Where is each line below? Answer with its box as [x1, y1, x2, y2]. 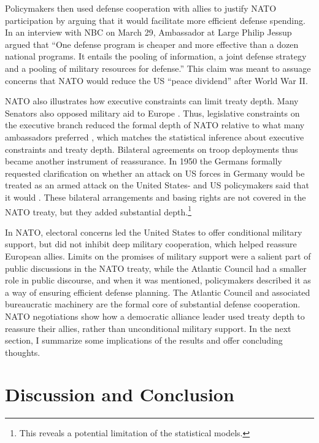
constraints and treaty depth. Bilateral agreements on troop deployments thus [5, 142, 298, 155]
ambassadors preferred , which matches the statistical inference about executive [5, 130, 304, 143]
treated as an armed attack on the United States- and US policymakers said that [5, 179, 309, 191]
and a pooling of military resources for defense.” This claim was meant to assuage [5, 61, 311, 74]
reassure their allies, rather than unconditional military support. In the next [5, 322, 291, 334]
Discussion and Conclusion [5, 382, 234, 407]
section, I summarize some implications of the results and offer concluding [5, 334, 283, 347]
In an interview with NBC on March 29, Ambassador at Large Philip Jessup [5, 26, 292, 39]
